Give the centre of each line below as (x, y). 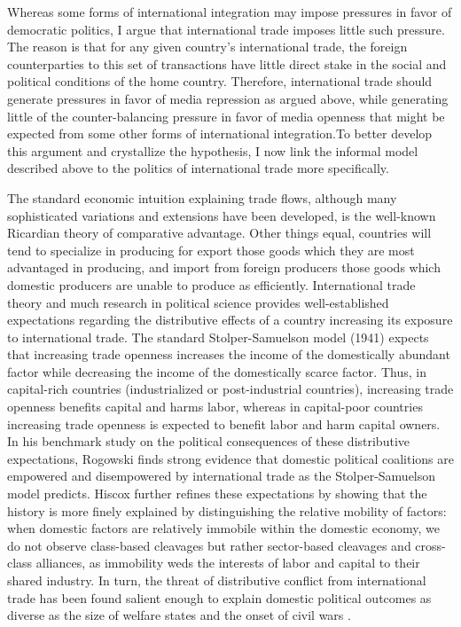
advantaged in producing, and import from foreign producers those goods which (224, 267)
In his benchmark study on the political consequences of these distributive (208, 441)
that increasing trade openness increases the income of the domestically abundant (229, 354)
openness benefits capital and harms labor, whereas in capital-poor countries (215, 407)
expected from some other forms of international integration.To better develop (220, 133)
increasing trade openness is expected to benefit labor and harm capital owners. (224, 423)
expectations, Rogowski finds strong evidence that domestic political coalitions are (230, 458)
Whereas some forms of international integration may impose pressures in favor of (230, 12)
